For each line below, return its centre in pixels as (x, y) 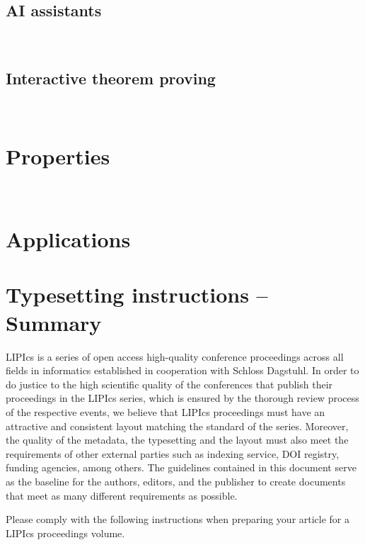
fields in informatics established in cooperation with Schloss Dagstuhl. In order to (182, 370)
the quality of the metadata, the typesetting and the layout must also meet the (177, 440)
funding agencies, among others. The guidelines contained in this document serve (181, 467)
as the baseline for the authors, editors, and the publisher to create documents (176, 481)
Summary (54, 322)
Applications (68, 239)
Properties (58, 156)
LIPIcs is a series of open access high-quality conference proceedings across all (175, 356)
